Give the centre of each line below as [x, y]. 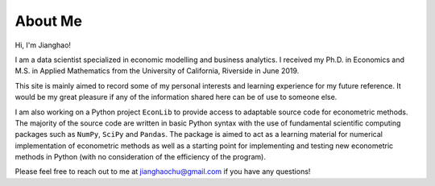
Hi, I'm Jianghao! [43, 45]
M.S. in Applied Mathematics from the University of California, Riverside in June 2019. [157, 71]
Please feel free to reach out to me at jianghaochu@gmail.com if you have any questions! [163, 172]
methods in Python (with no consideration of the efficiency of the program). [140, 157]
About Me [48, 21]
